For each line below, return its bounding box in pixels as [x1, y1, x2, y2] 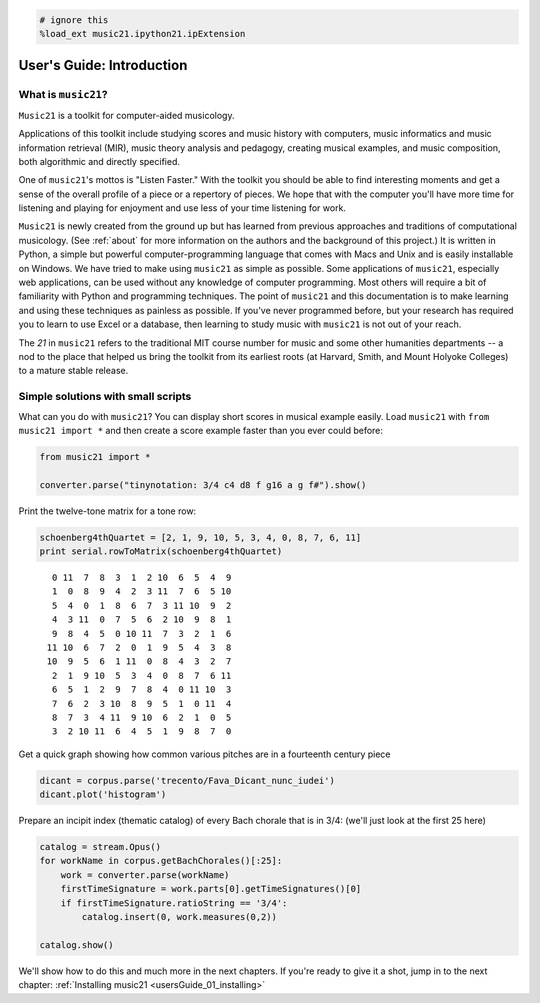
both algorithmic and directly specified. [18, 155, 180, 167]
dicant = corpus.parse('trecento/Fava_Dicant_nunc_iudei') [39, 775, 335, 786]
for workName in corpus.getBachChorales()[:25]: [39, 855, 283, 867]
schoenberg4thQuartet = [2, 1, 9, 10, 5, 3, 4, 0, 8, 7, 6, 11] [39, 531, 362, 543]
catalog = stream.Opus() [39, 841, 162, 853]
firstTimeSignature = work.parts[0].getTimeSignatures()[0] [60, 883, 362, 895]
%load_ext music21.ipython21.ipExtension [39, 28, 246, 39]
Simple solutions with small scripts [18, 390, 192, 404]
